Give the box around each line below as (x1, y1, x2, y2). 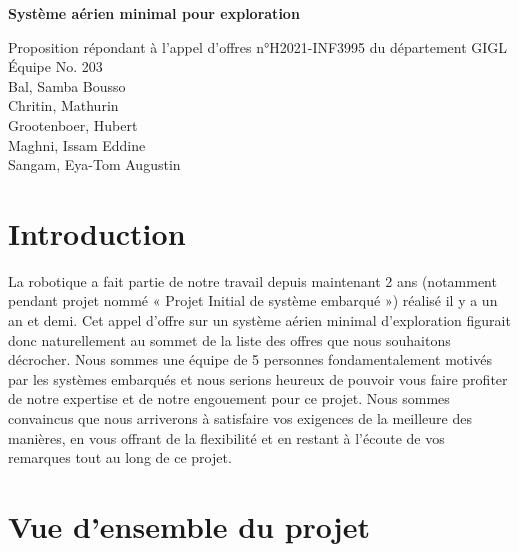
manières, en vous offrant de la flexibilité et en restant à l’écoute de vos (8, 427, 445, 448)
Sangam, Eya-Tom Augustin (8, 154, 181, 175)
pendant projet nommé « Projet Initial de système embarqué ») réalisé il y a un (8, 290, 498, 311)
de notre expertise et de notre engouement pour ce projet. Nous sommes (8, 388, 450, 409)
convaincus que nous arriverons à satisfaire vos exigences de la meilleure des (8, 408, 472, 429)
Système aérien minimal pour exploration (8, 3, 300, 23)
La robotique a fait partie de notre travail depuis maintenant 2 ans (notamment (8, 270, 497, 291)
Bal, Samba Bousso (8, 75, 126, 96)
